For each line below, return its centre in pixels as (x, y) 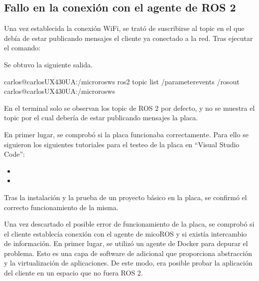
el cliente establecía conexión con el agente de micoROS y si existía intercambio (126, 233)
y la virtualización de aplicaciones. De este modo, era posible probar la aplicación (128, 263)
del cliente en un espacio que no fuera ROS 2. (73, 273)
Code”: (14, 154)
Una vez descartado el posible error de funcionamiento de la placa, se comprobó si (129, 224)
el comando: (22, 48)
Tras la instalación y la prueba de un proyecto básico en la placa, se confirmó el (126, 197)
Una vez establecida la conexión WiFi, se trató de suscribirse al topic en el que (124, 28)
